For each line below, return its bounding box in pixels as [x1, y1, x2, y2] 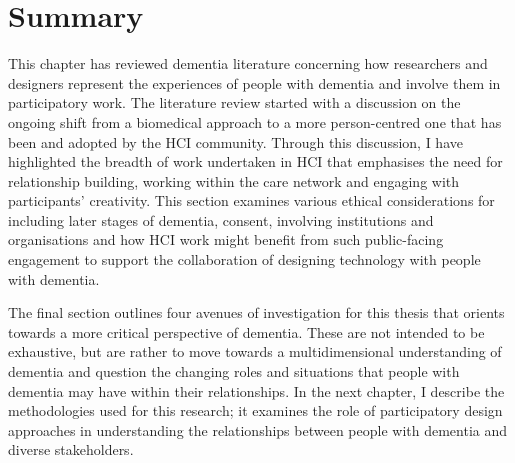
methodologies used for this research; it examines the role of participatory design [8, 400, 503, 421]
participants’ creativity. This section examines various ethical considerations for [8, 190, 495, 211]
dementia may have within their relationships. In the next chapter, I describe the [8, 380, 505, 401]
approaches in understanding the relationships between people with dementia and [8, 419, 508, 440]
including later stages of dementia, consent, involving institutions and [8, 209, 434, 230]
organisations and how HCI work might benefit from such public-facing [8, 229, 444, 250]
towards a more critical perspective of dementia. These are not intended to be [8, 321, 485, 342]
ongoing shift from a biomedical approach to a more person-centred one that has [8, 111, 502, 132]
